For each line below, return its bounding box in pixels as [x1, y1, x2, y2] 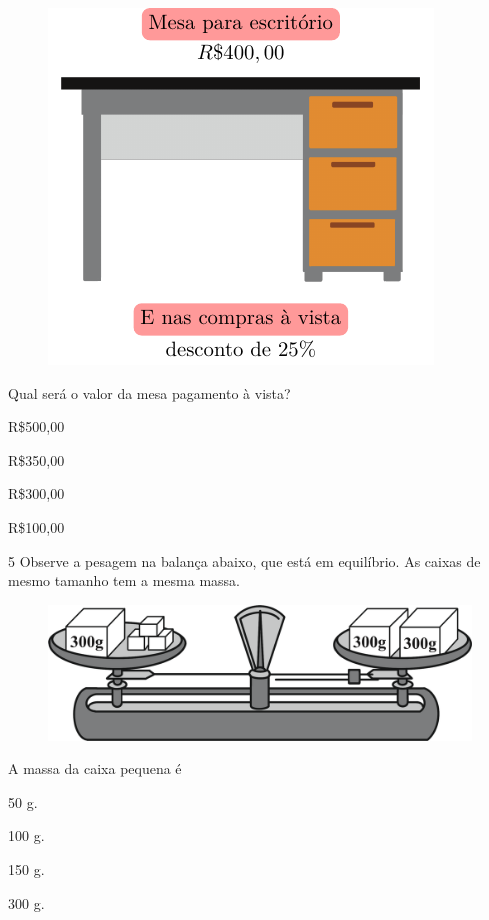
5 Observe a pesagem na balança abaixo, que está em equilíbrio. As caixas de [8, 550, 481, 571]
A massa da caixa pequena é [8, 758, 182, 779]
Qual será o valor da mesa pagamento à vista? [8, 382, 291, 403]
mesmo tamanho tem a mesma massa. [8, 570, 241, 591]
